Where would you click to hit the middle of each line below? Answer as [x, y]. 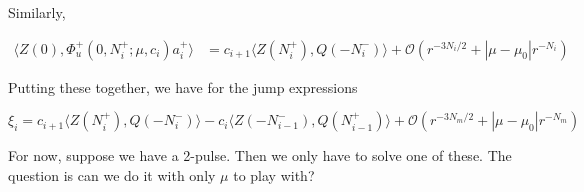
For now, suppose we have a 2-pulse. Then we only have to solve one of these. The [260, 155]
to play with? [274, 174]
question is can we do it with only [112, 174]
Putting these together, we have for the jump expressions [183, 86]
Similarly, [37, 12]
